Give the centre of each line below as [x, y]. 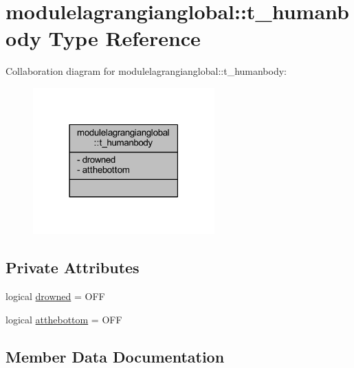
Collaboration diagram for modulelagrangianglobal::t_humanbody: [146, 71]
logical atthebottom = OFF [64, 319]
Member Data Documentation [115, 356]
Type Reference [124, 38]
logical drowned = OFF [55, 296]
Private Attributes [73, 267]
